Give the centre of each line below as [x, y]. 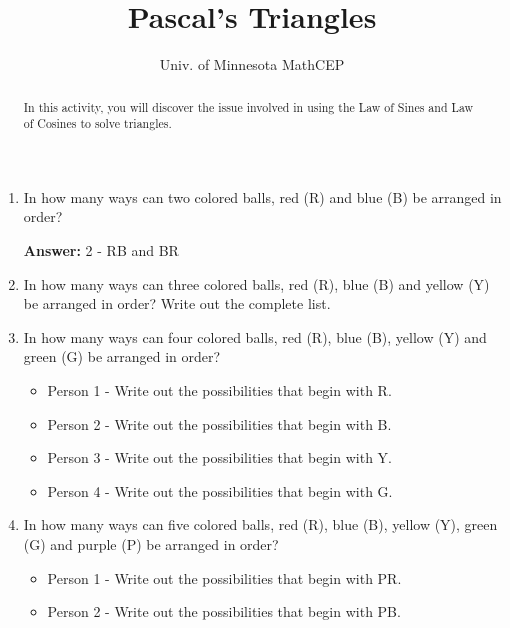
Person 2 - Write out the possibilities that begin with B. [219, 423]
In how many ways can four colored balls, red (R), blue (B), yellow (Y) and [255, 336]
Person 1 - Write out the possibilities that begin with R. [219, 389]
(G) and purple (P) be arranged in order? [151, 543]
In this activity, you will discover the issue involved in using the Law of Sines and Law [248, 106]
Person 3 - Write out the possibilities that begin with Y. [219, 457]
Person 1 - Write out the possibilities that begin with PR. [224, 577]
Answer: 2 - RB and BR [101, 250]
